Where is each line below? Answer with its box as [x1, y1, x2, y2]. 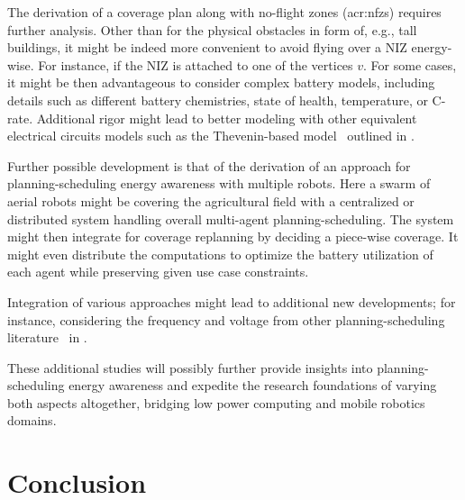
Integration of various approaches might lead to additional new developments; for [7, 292, 456, 311]
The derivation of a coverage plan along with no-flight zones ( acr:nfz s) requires [7, 3, 442, 21]
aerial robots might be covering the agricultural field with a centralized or [7, 191, 415, 210]
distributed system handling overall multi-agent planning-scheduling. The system [7, 209, 454, 228]
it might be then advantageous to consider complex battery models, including [7, 73, 435, 92]
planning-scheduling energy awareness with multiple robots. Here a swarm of [7, 174, 431, 193]
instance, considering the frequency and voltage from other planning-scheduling [7, 310, 445, 329]
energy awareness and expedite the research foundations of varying [68, 376, 437, 395]
